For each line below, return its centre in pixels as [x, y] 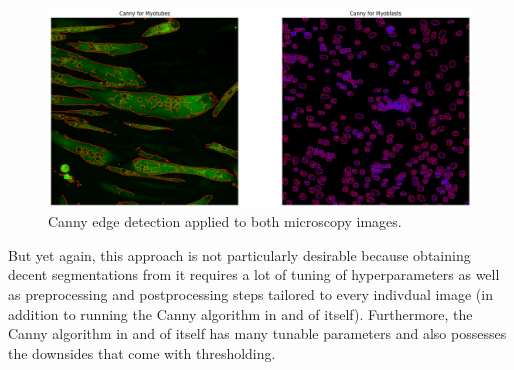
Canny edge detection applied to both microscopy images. [225, 221]
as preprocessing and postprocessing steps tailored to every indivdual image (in [250, 293]
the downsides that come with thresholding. [142, 352]
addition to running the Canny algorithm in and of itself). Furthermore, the [240, 313]
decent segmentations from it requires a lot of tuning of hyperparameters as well [254, 274]
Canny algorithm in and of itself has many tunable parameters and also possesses [257, 333]
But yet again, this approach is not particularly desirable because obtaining [239, 254]
